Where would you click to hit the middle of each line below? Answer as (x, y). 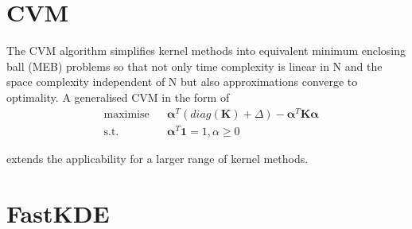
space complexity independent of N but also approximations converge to (182, 82)
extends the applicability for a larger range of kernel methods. (157, 158)
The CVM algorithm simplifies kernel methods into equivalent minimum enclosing (206, 50)
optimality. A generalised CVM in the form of (118, 97)
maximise (126, 114)
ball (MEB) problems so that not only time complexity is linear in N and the (194, 66)
